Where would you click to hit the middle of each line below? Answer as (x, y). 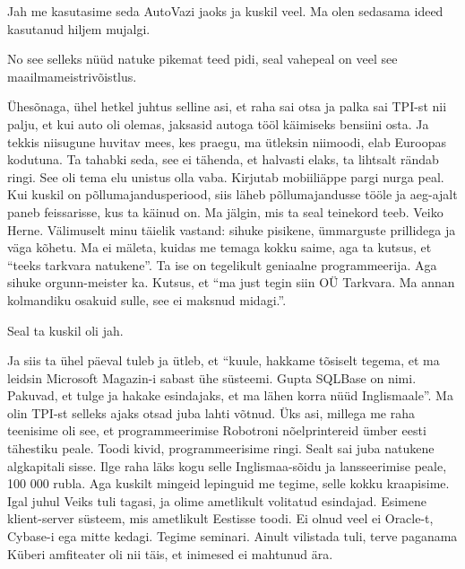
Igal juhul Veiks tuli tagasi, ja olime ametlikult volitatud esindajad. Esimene (217, 500)
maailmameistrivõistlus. (72, 76)
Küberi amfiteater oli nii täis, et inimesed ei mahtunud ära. (170, 553)
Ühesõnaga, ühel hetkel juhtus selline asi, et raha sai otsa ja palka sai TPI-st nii (227, 106)
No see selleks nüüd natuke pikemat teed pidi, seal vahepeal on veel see (202, 59)
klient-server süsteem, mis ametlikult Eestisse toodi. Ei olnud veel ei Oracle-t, (220, 518)
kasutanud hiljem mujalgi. (79, 28)
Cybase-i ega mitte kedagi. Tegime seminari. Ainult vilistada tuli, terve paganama (232, 536)
